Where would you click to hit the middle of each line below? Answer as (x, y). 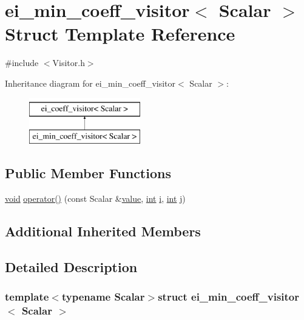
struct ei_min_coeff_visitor (229, 296)
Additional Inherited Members (103, 231)
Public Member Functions (88, 173)
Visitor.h (69, 63)
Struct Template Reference (120, 34)
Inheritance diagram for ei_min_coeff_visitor (90, 83)
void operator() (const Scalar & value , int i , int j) (95, 198)
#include (22, 63)
